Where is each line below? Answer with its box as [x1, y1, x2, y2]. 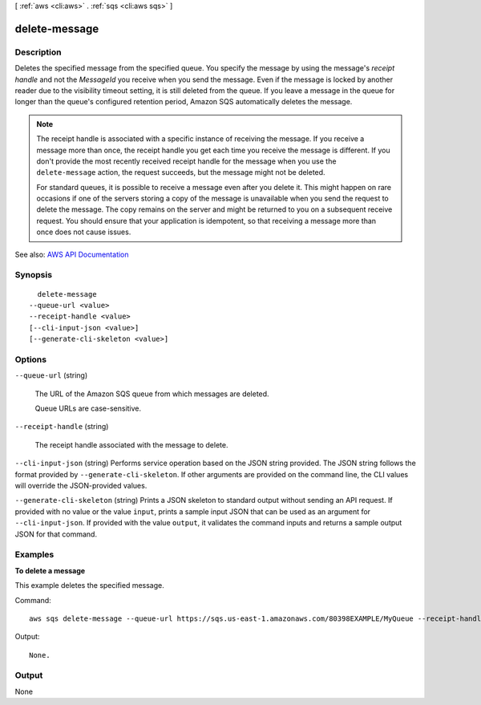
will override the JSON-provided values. [14, 481, 148, 491]
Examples [14, 549, 55, 561]
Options [14, 354, 47, 365]
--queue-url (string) [14, 371, 88, 380]
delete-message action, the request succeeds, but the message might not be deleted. [36, 168, 325, 177]
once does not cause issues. [36, 227, 131, 237]
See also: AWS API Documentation [14, 249, 129, 259]
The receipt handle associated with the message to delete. [34, 440, 228, 449]
